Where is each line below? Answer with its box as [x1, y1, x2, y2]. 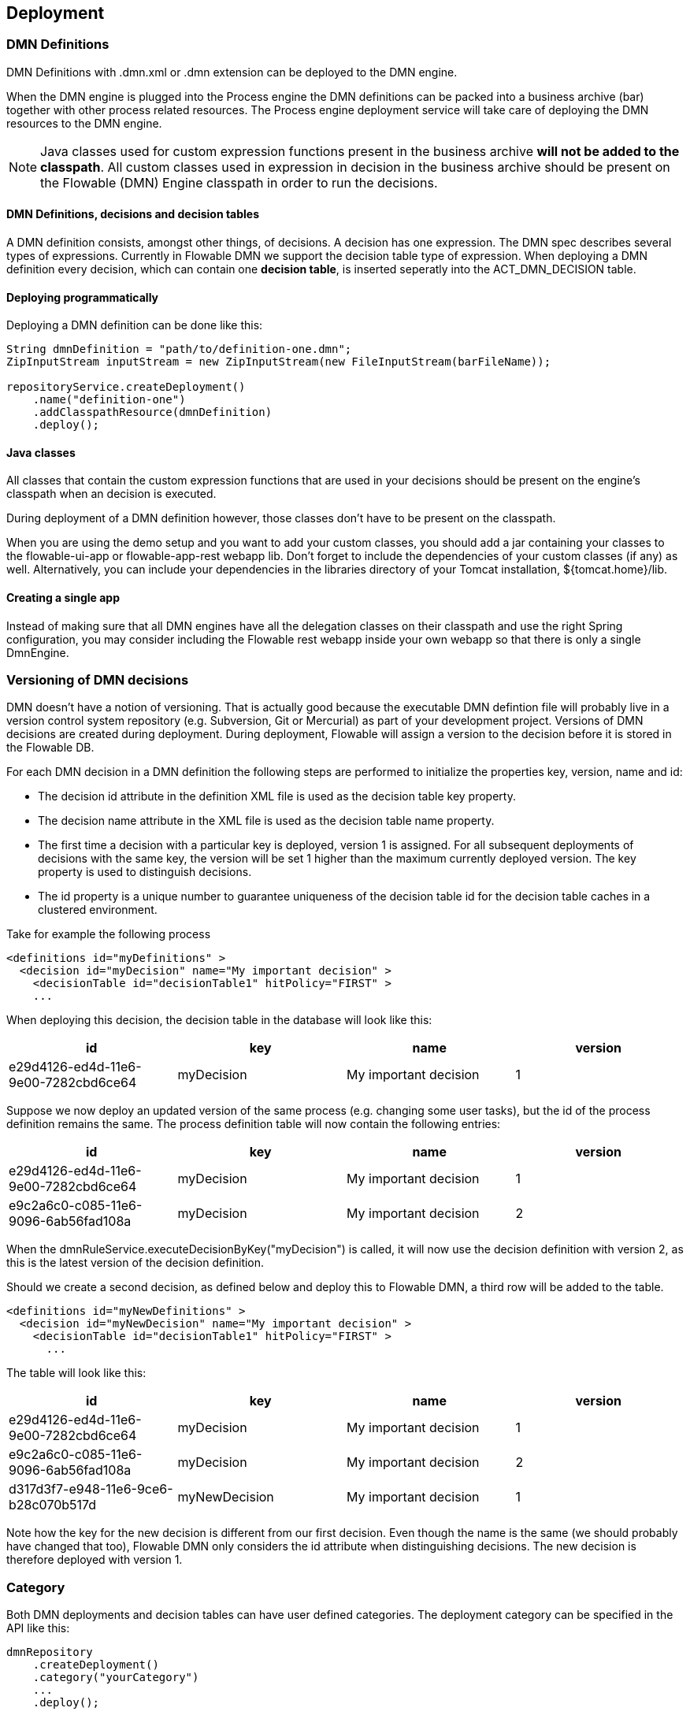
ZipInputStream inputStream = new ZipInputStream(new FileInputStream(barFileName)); [6, 355, 551, 369]
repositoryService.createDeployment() [6, 380, 246, 394]
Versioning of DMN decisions [6, 672, 189, 689]
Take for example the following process [6, 927, 211, 941]
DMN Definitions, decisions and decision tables [6, 207, 260, 221]
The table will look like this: [6, 1366, 147, 1380]
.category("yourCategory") [32, 1671, 199, 1684]
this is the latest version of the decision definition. [6, 1256, 265, 1270]
